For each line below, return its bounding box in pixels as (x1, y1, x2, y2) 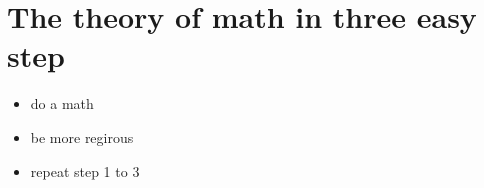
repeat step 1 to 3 (30, 160, 140, 181)
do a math (30, 93, 94, 114)
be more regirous (30, 126, 134, 147)
